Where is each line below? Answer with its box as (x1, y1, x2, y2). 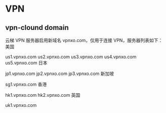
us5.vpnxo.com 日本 (5, 60, 48, 66)
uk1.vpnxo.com (5, 102, 37, 108)
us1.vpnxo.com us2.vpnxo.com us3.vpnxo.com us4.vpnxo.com (5, 54, 137, 60)
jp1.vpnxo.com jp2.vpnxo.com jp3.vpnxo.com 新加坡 (5, 70, 114, 77)
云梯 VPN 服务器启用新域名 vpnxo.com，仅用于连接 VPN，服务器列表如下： (5, 37, 163, 43)
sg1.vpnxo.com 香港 (5, 82, 47, 87)
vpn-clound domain (5, 23, 69, 32)
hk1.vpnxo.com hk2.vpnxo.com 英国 (5, 92, 80, 98)
